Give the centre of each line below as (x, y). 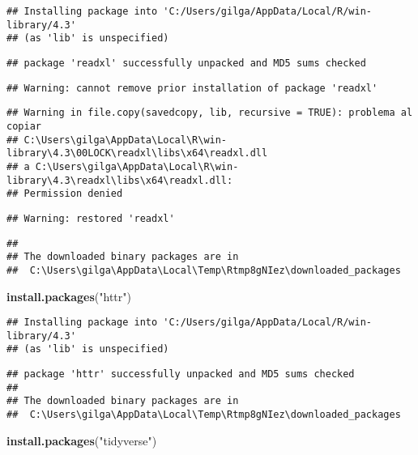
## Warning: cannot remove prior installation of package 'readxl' (192, 88)
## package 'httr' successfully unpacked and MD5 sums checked (181, 374)
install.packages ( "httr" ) (69, 296)
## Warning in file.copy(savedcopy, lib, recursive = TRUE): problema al (210, 113)
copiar (24, 126)
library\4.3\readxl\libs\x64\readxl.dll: (120, 180)
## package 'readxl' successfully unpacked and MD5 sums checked (186, 63)
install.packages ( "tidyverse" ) (82, 440)
